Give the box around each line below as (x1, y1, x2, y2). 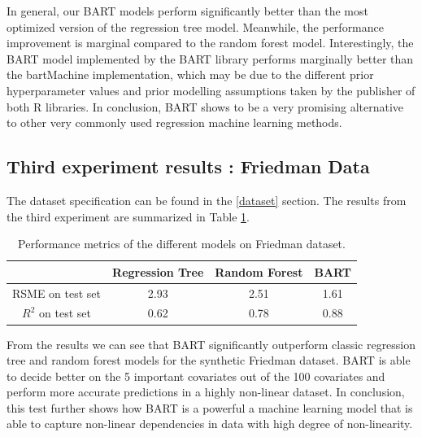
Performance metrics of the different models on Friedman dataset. (18, 235, 346, 252)
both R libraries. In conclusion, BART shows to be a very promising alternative (7, 98, 404, 115)
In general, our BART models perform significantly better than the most (7, 2, 368, 19)
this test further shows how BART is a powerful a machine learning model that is (7, 399, 413, 416)
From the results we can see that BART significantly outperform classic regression (7, 335, 416, 352)
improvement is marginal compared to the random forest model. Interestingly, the (7, 34, 414, 51)
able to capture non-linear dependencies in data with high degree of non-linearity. (7, 415, 413, 432)
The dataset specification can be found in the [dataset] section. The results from (7, 191, 407, 208)
